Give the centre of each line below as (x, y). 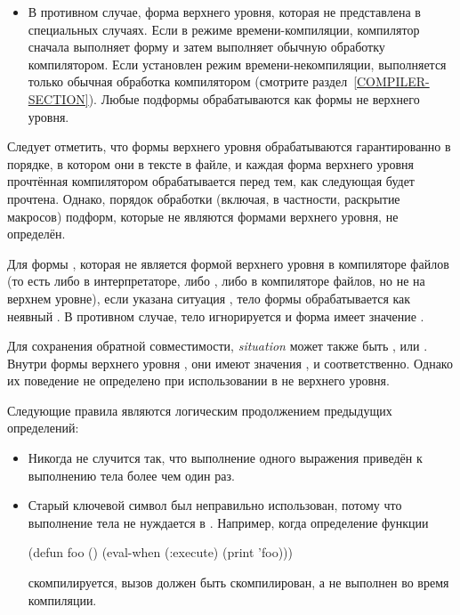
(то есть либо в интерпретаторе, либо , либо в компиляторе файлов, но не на (216, 281)
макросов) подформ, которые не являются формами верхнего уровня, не (203, 216)
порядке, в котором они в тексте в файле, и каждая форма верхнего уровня (210, 163)
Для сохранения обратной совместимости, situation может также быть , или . (218, 346)
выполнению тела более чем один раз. (131, 475)
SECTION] (58, 98)
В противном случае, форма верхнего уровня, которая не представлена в (224, 12)
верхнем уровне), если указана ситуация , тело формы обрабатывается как (209, 298)
